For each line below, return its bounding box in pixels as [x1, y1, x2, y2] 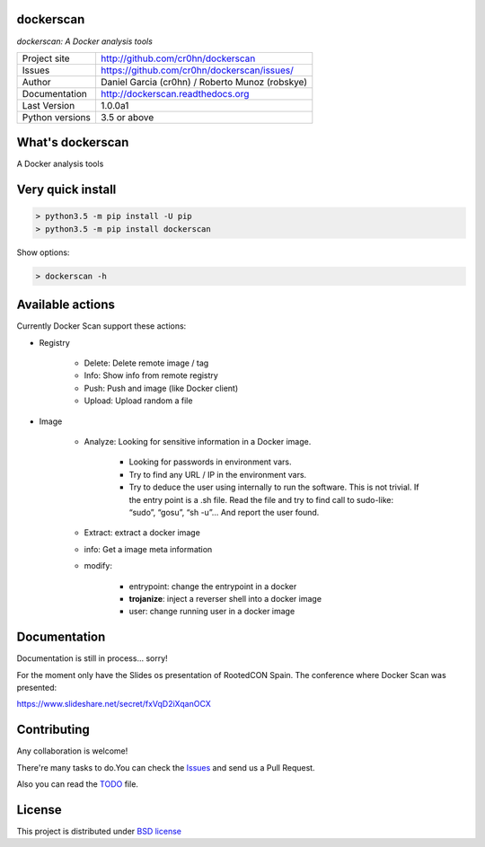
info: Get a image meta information [84, 543, 213, 554]
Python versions [22, 110, 92, 123]
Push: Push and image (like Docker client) [84, 383, 239, 393]
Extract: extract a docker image [84, 527, 201, 538]
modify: [84, 560, 112, 571]
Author [22, 75, 51, 88]
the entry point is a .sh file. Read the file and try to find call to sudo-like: [128, 494, 394, 505]
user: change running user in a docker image [128, 606, 295, 617]
